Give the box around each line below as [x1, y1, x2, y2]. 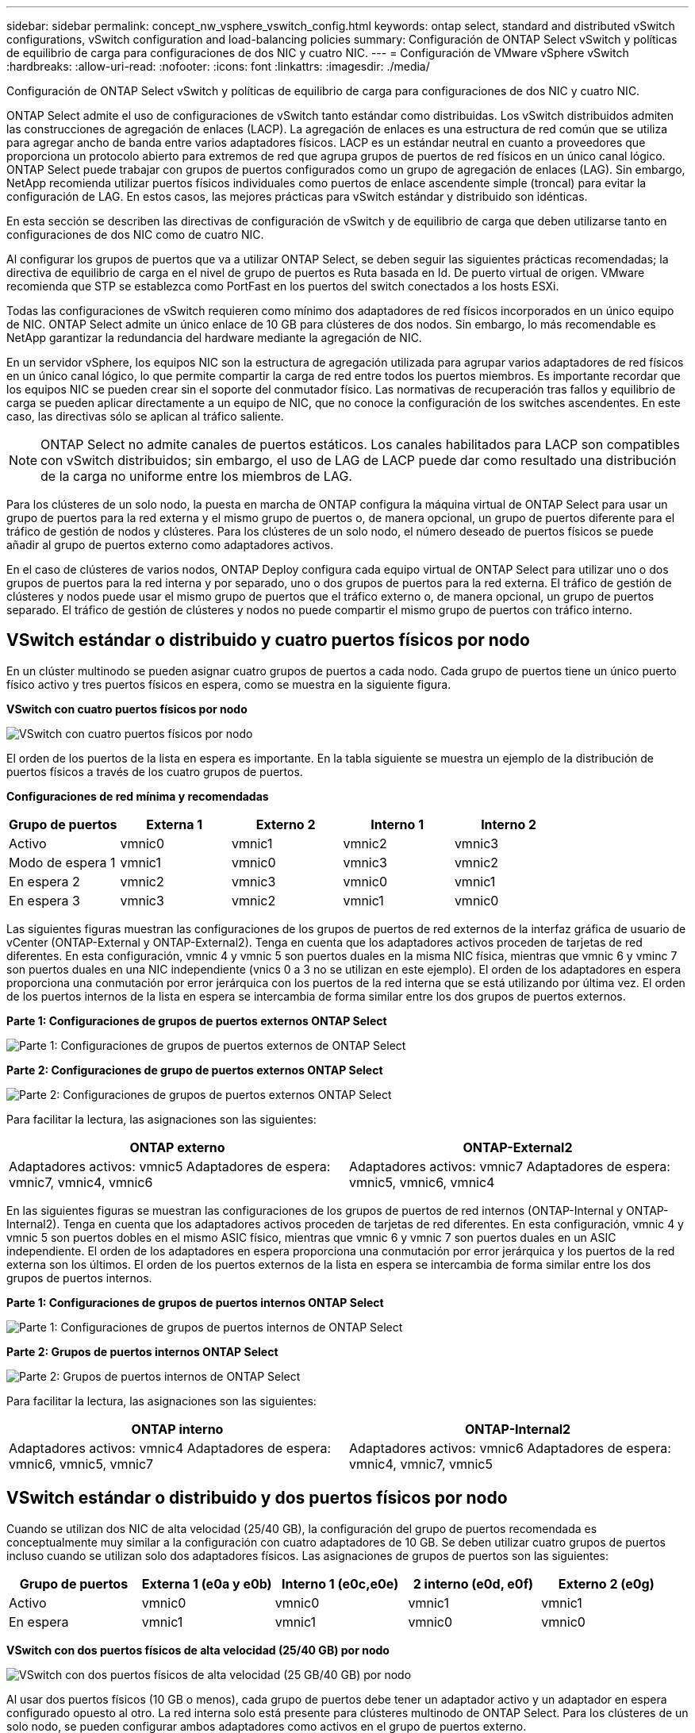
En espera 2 [9, 873, 80, 890]
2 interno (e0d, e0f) [413, 1575, 534, 1592]
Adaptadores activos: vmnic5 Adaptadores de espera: [9, 1158, 331, 1174]
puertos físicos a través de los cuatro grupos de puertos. [6, 764, 303, 778]
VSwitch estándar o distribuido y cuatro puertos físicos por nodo [6, 630, 530, 651]
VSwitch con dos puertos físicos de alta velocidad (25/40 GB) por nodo [6, 1643, 390, 1657]
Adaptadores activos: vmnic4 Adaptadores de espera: [9, 1439, 332, 1456]
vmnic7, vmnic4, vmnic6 [9, 1174, 153, 1190]
